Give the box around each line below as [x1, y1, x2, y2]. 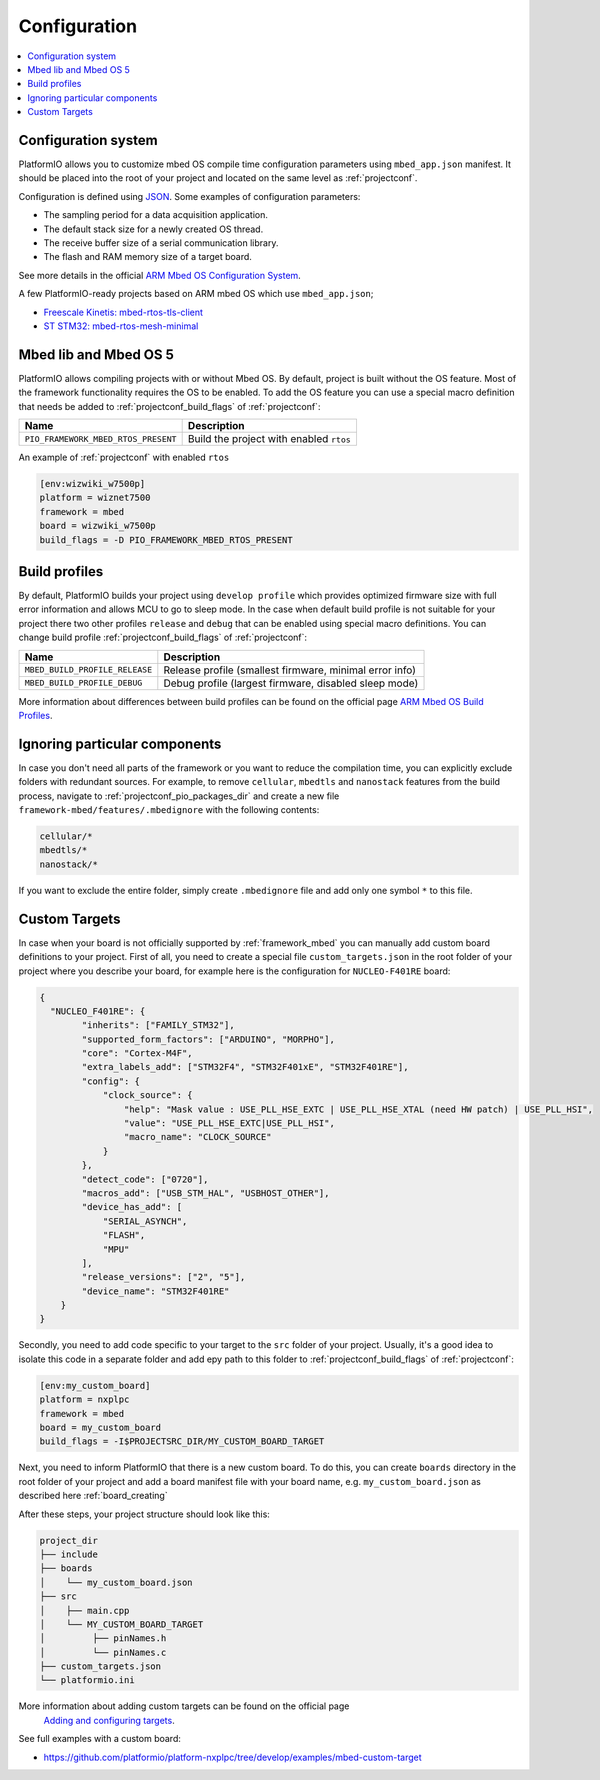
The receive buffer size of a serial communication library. [43, 236, 279, 249]
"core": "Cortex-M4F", [81, 1048, 194, 1059]
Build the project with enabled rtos [187, 432, 352, 445]
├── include [39, 1548, 99, 1560]
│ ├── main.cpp [39, 1605, 130, 1616]
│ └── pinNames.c [39, 1646, 167, 1658]
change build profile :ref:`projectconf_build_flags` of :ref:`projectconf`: [18, 631, 308, 644]
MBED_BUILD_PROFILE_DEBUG [24, 678, 143, 689]
